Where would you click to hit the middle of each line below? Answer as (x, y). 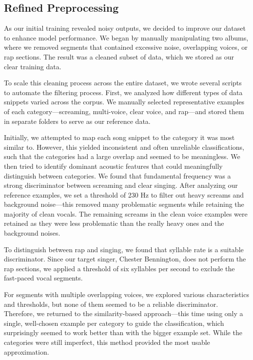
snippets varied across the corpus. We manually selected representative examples (124, 102)
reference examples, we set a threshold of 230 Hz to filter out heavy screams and (124, 194)
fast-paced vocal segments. (43, 278)
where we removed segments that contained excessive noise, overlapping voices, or (126, 47)
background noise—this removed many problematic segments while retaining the (124, 204)
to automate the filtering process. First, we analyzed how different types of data (123, 92)
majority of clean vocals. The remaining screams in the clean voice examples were (126, 213)
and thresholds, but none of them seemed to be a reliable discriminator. (111, 304)
